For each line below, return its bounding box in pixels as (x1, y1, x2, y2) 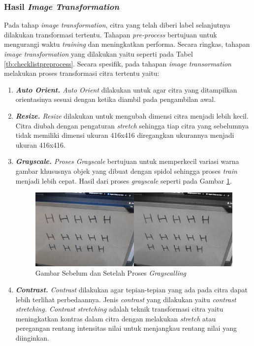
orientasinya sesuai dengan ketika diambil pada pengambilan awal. (15, 94, 216, 104)
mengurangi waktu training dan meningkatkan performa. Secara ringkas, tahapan (4, 39, 250, 49)
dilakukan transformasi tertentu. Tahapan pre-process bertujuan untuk (4, 29, 217, 39)
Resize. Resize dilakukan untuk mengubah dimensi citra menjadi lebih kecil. (15, 110, 249, 121)
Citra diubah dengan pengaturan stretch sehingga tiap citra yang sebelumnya (15, 120, 249, 130)
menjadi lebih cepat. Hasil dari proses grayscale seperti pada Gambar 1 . (15, 175, 232, 186)
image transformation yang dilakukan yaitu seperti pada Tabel (4, 49, 193, 59)
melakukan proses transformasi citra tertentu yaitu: (4, 68, 159, 78)
